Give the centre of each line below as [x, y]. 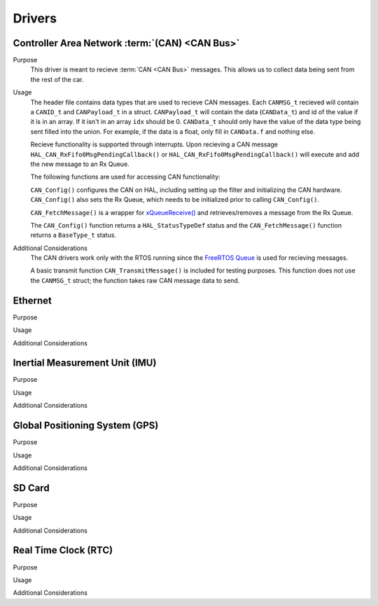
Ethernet [33, 300]
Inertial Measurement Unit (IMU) [85, 363]
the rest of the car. [57, 79]
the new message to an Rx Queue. [80, 164]
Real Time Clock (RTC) [63, 550]
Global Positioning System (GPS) [86, 426]
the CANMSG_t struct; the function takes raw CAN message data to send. [135, 280]
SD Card [31, 488]
